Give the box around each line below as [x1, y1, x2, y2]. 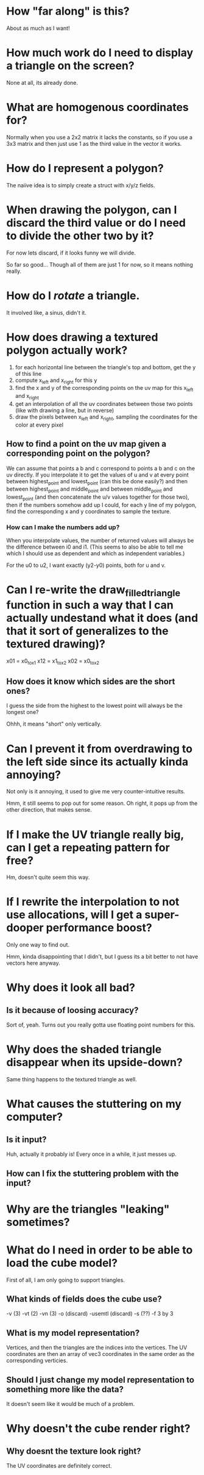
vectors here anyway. [6, 959, 60, 967]
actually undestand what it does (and [6, 611, 199, 625]
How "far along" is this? [6, 4, 130, 18]
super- [144, 908, 180, 922]
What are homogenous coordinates [6, 101, 189, 114]
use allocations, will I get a [6, 908, 142, 922]
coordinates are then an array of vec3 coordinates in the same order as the [6, 1351, 195, 1358]
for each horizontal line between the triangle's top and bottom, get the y [15, 363, 196, 370]
